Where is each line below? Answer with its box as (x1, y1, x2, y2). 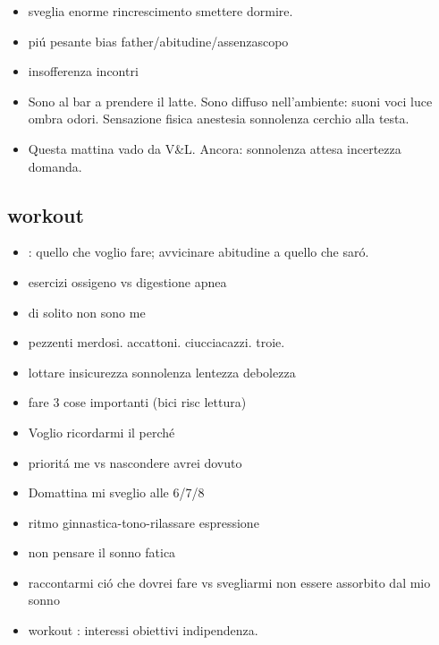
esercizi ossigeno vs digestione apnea (28, 272, 227, 291)
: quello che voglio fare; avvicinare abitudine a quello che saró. (28, 242, 369, 261)
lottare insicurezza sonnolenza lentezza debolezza (28, 362, 296, 381)
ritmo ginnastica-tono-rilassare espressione (28, 513, 259, 531)
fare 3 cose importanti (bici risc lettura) (28, 393, 247, 412)
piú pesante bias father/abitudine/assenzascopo (28, 31, 289, 50)
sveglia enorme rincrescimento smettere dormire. (28, 2, 293, 20)
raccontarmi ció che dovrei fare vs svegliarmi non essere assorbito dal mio (28, 573, 431, 591)
